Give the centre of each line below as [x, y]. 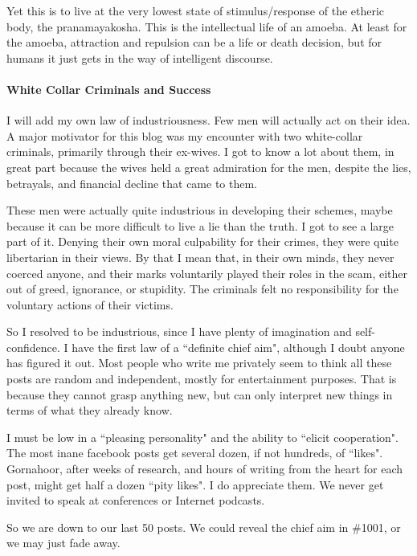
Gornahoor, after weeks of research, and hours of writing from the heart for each [205, 469]
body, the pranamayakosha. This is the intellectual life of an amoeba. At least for [207, 26]
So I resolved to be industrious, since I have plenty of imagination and [179, 331]
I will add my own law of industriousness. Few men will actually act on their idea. [208, 120]
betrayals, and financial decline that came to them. [132, 183]
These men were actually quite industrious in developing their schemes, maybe [200, 210]
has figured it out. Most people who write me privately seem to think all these [199, 363]
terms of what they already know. [90, 410]
